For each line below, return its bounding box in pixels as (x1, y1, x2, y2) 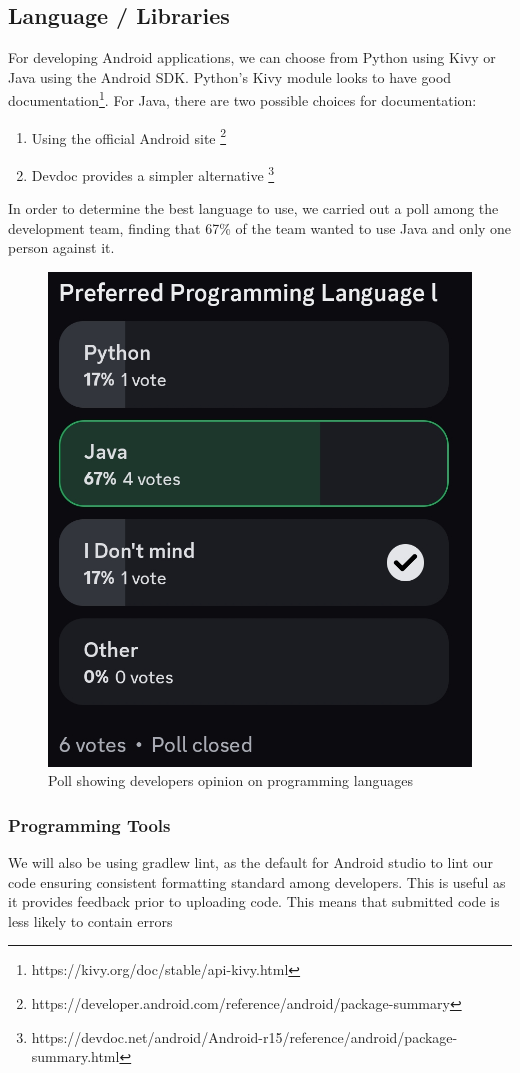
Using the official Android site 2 (31, 124, 227, 148)
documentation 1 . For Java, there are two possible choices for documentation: (8, 87, 477, 111)
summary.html (31, 1046, 120, 1067)
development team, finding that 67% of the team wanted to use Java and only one (8, 217, 512, 238)
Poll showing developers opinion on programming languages (48, 770, 413, 791)
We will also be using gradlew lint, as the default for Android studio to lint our (8, 851, 494, 872)
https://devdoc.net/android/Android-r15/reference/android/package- (31, 1026, 458, 1047)
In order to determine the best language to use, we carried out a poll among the (8, 198, 499, 219)
